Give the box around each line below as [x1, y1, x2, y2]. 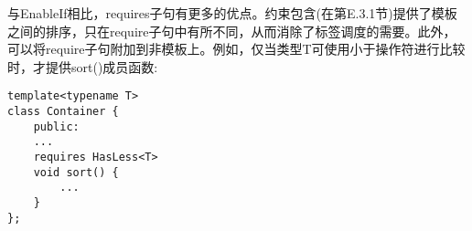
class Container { [7, 105, 119, 119]
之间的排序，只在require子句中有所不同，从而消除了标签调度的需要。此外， [7, 21, 456, 40]
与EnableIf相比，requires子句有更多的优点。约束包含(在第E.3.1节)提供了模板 [7, 4, 457, 22]
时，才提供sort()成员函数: [7, 57, 158, 76]
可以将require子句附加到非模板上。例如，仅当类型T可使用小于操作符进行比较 [7, 39, 466, 58]
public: [33, 120, 80, 133]
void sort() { [33, 165, 119, 179]
